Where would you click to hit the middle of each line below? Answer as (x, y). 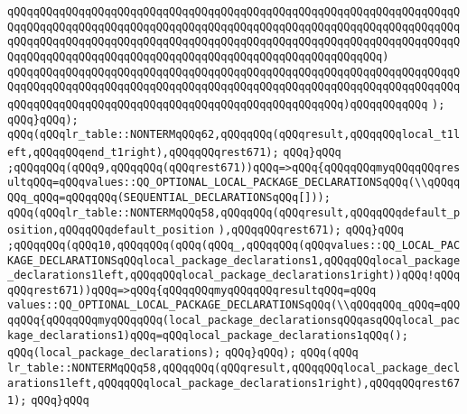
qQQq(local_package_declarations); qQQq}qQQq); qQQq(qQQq (183, 353)
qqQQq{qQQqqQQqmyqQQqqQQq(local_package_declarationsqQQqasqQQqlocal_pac (234, 321)
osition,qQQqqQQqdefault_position (111, 230)
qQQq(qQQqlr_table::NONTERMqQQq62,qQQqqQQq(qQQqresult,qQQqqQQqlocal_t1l (234, 135)
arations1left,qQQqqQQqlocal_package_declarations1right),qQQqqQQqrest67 (234, 383)
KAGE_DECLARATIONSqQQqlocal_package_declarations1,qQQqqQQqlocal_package (234, 260)
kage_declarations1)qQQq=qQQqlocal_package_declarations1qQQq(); (208, 335)
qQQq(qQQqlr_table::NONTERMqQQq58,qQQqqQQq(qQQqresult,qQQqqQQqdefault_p (234, 212)
